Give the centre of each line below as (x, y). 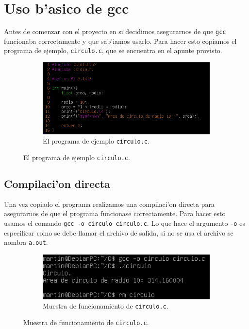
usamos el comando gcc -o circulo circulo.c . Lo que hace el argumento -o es (124, 223)
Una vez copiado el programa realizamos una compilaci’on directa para (109, 204)
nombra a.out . (26, 242)
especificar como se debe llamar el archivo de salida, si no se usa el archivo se (119, 232)
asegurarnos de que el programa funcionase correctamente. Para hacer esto (115, 213)
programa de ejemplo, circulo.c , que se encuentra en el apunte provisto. (113, 50)
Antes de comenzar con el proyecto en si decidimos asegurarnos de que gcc (115, 31)
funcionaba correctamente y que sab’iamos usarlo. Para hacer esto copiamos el (120, 41)
